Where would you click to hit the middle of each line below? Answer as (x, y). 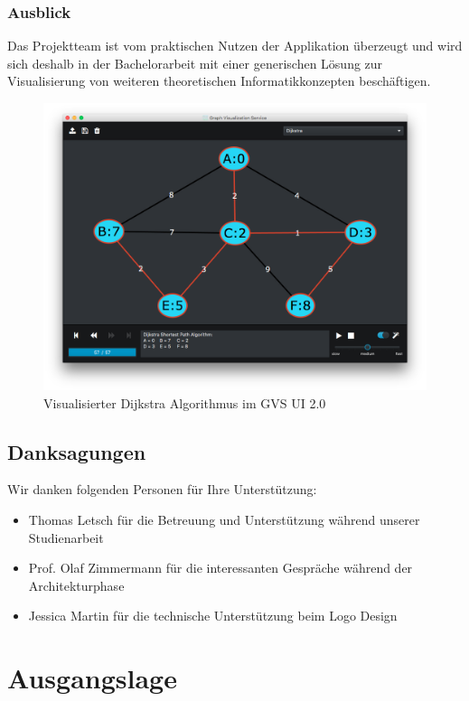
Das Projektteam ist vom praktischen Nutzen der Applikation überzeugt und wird (235, 46)
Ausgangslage (92, 678)
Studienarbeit (66, 537)
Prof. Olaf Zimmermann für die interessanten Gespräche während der (220, 568)
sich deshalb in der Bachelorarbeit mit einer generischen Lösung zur (195, 63)
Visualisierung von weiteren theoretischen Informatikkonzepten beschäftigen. (219, 81)
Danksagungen (77, 451)
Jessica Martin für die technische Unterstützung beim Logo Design (213, 616)
